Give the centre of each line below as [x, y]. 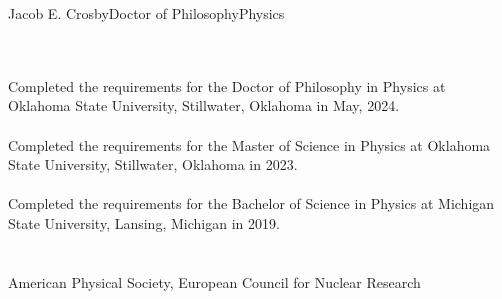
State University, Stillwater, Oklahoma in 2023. [153, 164]
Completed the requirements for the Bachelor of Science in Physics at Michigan [251, 203]
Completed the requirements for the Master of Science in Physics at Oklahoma [249, 144]
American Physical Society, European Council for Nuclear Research [214, 281]
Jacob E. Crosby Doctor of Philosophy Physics [146, 13]
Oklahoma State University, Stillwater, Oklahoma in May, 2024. [204, 105]
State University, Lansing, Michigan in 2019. [144, 222]
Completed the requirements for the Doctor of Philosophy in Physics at [227, 85]
